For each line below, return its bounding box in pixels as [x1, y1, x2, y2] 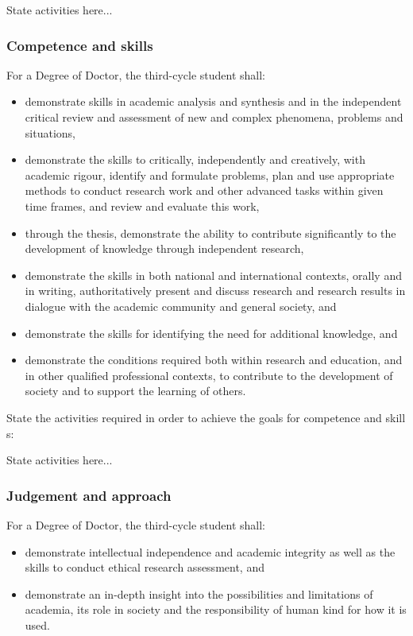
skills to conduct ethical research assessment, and [25, 559, 264, 576]
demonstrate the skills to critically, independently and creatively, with [25, 151, 365, 168]
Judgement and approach [6, 485, 172, 505]
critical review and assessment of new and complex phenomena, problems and [25, 109, 403, 125]
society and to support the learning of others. [25, 382, 246, 399]
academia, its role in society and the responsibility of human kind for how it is [25, 601, 407, 618]
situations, [25, 124, 75, 141]
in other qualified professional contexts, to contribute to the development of [25, 366, 393, 383]
